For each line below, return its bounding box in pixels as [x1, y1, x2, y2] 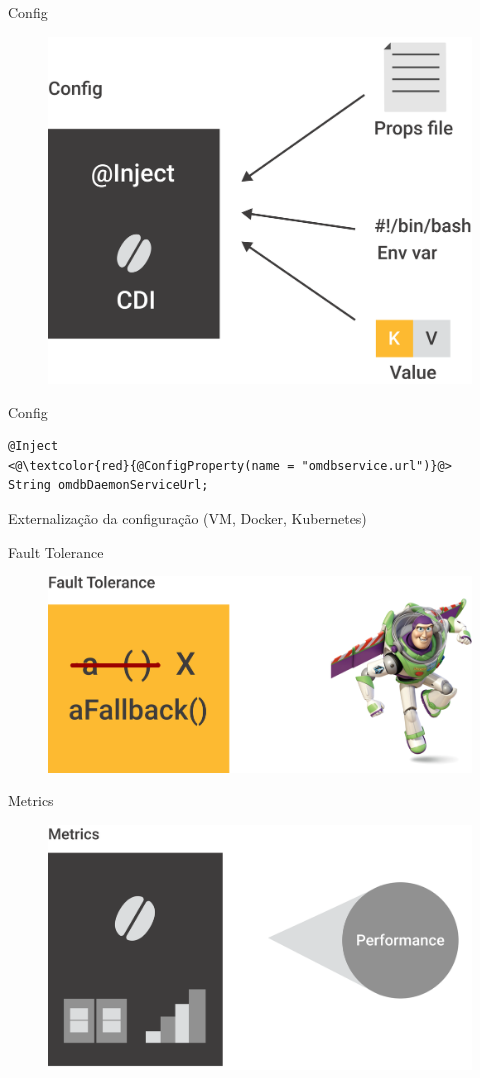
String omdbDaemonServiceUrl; [8, 478, 209, 493]
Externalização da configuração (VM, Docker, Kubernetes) [8, 507, 367, 528]
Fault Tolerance [8, 541, 104, 562]
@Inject [8, 439, 59, 454]
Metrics [8, 790, 54, 811]
